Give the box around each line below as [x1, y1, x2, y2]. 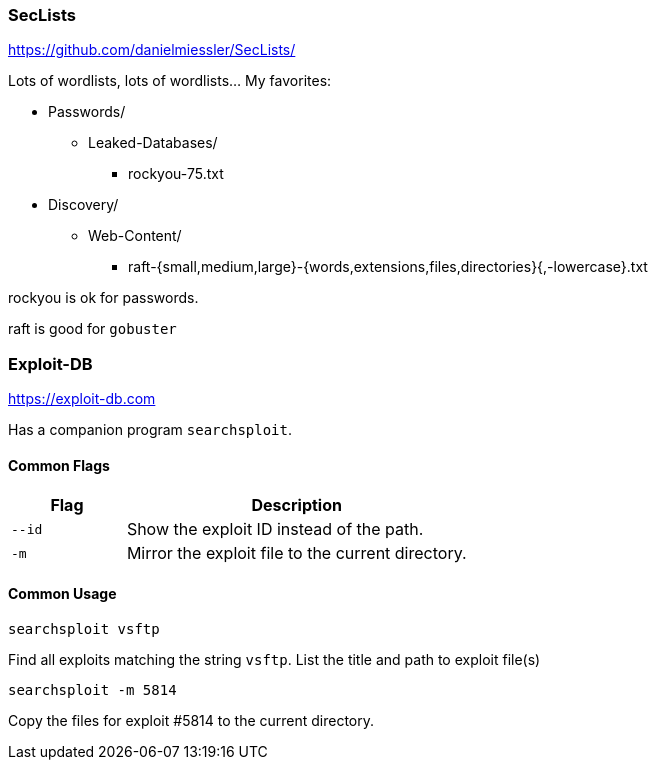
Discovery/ [48, 196, 119, 214]
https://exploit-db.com [8, 390, 156, 408]
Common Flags [8, 456, 110, 474]
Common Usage [8, 584, 117, 602]
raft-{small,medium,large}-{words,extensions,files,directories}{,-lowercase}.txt [128, 258, 648, 276]
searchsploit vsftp [8, 620, 160, 637]
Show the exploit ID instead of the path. [126, 519, 424, 540]
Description [251, 495, 342, 516]
